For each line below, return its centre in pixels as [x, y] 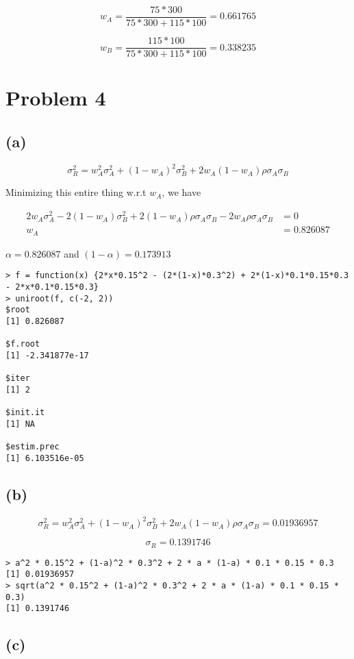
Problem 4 [56, 98]
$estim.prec [33, 447]
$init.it [25, 413]
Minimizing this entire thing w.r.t [76, 192]
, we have [181, 192]
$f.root [23, 344]
